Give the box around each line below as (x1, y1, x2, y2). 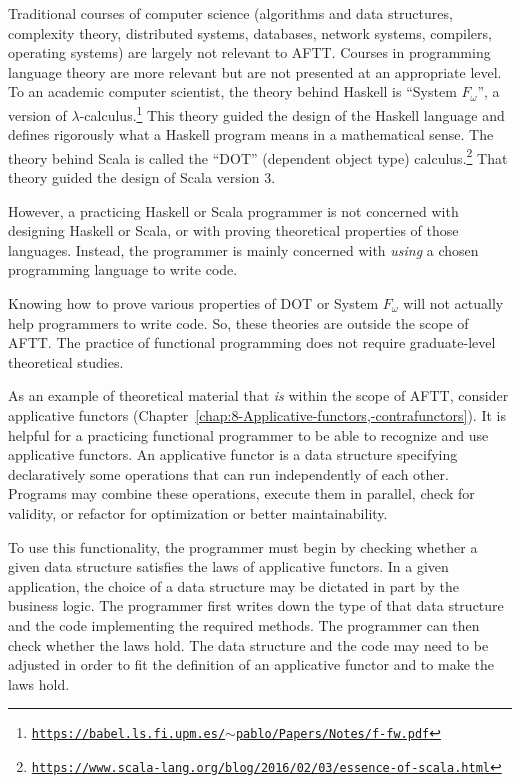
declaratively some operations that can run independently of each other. (8, 463, 449, 484)
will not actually (403, 293, 504, 314)
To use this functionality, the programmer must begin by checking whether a (8, 536, 478, 557)
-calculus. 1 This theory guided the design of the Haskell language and (79, 101, 505, 125)
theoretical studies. (8, 351, 124, 372)
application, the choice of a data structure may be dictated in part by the (8, 575, 459, 596)
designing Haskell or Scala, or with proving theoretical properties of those (8, 220, 459, 241)
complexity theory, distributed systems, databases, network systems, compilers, (8, 22, 492, 43)
